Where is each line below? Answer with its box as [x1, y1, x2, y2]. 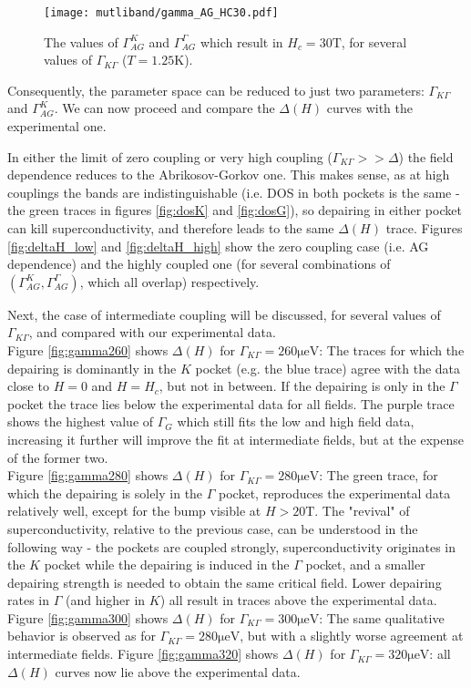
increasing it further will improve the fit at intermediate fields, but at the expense [7, 429, 464, 448]
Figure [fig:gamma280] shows [7, 466, 169, 485]
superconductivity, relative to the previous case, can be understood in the [7, 519, 418, 538]
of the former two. [7, 447, 108, 467]
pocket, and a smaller [305, 555, 425, 574]
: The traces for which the [319, 340, 465, 359]
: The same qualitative [319, 608, 445, 627]
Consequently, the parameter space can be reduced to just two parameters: [7, 80, 425, 99]
